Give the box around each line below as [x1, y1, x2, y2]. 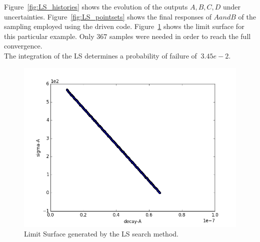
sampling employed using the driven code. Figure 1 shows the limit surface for [4, 21, 244, 31]
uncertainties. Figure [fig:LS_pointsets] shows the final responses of [4, 11, 211, 21]
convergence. [4, 40, 42, 51]
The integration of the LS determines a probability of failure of [4, 50, 197, 60]
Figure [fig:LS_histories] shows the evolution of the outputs [4, 1, 188, 11]
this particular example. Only [4, 30, 94, 41]
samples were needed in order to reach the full [109, 30, 251, 41]
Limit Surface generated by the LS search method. [24, 228, 178, 239]
